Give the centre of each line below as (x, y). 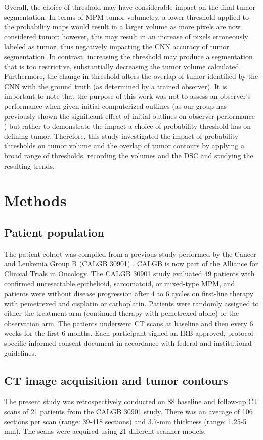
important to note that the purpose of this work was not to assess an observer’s (127, 96)
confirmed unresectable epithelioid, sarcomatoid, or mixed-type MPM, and (120, 283)
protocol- (242, 333)
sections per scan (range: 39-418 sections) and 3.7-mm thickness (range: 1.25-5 (125, 421)
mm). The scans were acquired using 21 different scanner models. (105, 431)
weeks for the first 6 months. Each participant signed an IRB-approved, (115, 333)
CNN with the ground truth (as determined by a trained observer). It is (116, 86)
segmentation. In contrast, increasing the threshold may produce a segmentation (128, 56)
